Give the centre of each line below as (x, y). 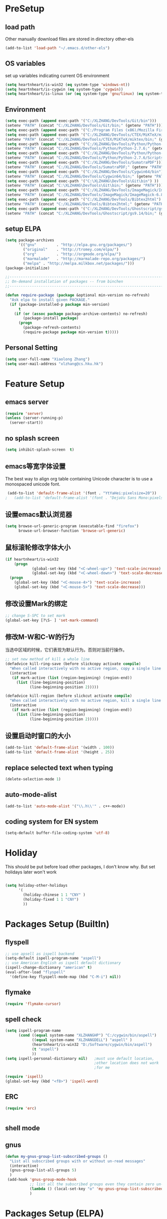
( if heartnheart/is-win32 (32, 559)
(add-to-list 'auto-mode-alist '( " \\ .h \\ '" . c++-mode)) (65, 806)
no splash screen (32, 438)
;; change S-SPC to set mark (35, 615)
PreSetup (25, 9)
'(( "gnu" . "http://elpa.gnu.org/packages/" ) (75, 245)
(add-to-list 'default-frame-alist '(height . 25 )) (60, 752)
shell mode (23, 1128)
